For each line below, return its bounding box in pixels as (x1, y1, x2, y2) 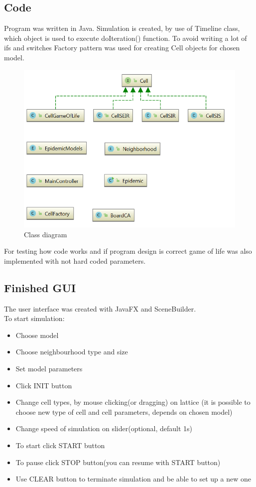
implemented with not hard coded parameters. (4, 255, 146, 266)
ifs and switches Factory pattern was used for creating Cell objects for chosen (4, 42, 240, 53)
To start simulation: (4, 313, 65, 324)
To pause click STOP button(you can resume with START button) (15, 457, 221, 467)
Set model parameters (15, 363, 83, 373)
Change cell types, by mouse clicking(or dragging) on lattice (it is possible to (15, 397, 251, 407)
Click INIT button (15, 380, 72, 390)
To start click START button (15, 440, 105, 450)
